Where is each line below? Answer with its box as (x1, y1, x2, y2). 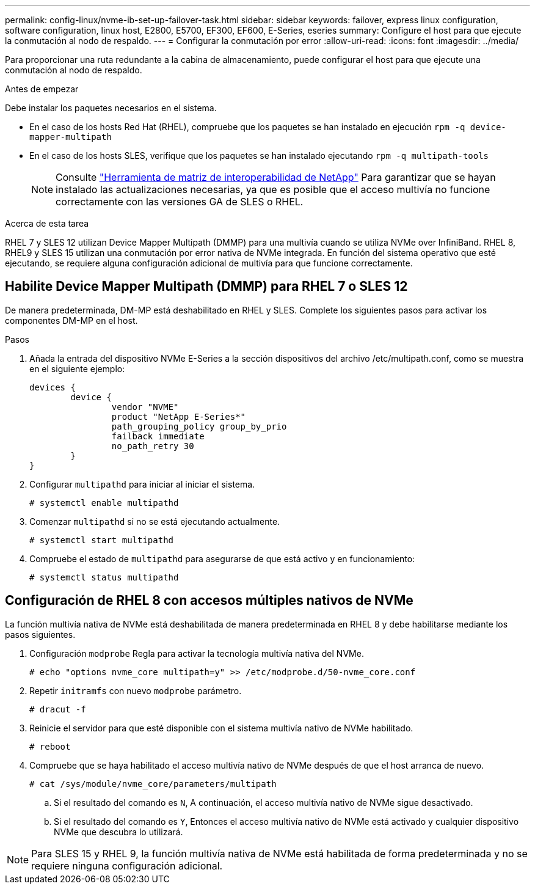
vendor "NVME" (111, 401, 179, 412)
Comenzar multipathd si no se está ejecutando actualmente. (29, 516, 280, 527)
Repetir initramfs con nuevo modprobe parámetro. (29, 685, 242, 696)
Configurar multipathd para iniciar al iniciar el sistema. (29, 478, 255, 489)
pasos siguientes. (5, 629, 76, 640)
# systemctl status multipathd (29, 572, 179, 582)
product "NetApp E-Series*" (111, 411, 246, 422)
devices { (29, 382, 76, 392)
